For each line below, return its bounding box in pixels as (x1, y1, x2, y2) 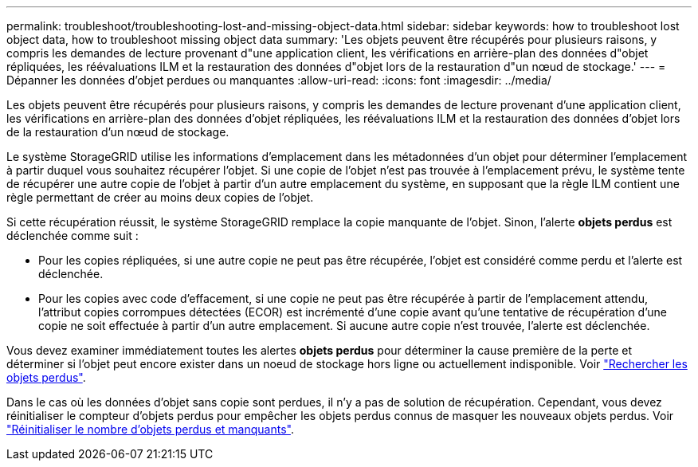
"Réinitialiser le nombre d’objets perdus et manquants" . (6, 422, 294, 436)
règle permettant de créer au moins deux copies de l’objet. (6, 190, 314, 204)
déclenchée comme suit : (6, 229, 139, 242)
